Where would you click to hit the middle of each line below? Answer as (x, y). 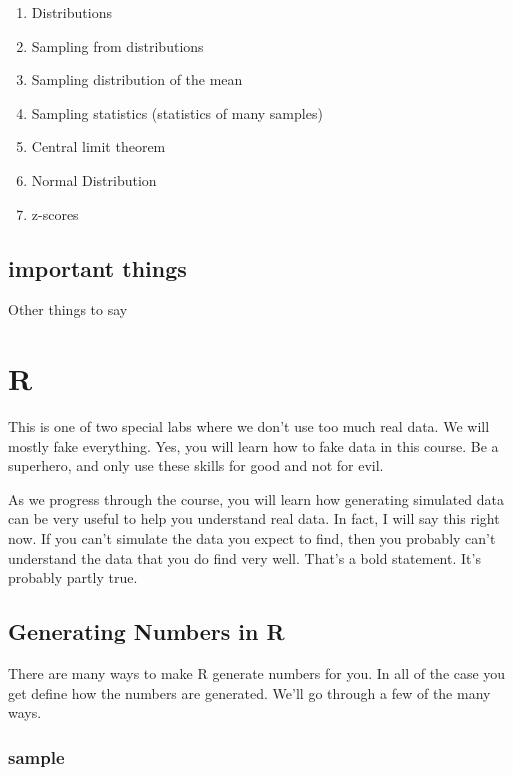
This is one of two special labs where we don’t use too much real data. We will (249, 426)
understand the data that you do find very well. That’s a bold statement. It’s (244, 557)
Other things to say (68, 309)
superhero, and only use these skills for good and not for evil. (196, 465)
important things (97, 267)
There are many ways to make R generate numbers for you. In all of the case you (257, 673)
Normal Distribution (94, 179)
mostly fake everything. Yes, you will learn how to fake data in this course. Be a (253, 445)
